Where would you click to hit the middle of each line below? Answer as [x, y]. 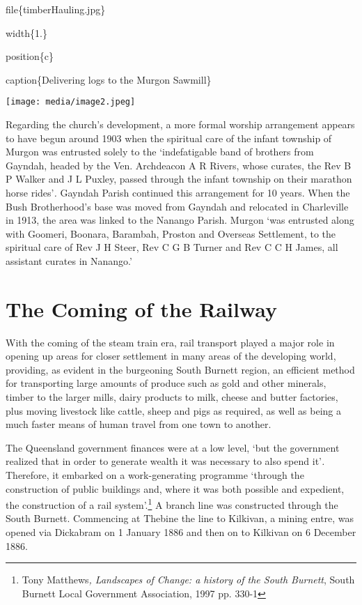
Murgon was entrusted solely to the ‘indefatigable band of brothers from [160, 152]
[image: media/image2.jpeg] [71, 102]
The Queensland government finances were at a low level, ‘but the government [173, 447]
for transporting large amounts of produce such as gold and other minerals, [166, 383]
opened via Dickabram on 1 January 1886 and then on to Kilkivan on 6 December [181, 532]
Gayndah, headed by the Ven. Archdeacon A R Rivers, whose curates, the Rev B [179, 165]
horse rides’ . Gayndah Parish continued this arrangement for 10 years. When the [178, 192]
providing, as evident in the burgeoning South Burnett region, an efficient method [180, 369]
